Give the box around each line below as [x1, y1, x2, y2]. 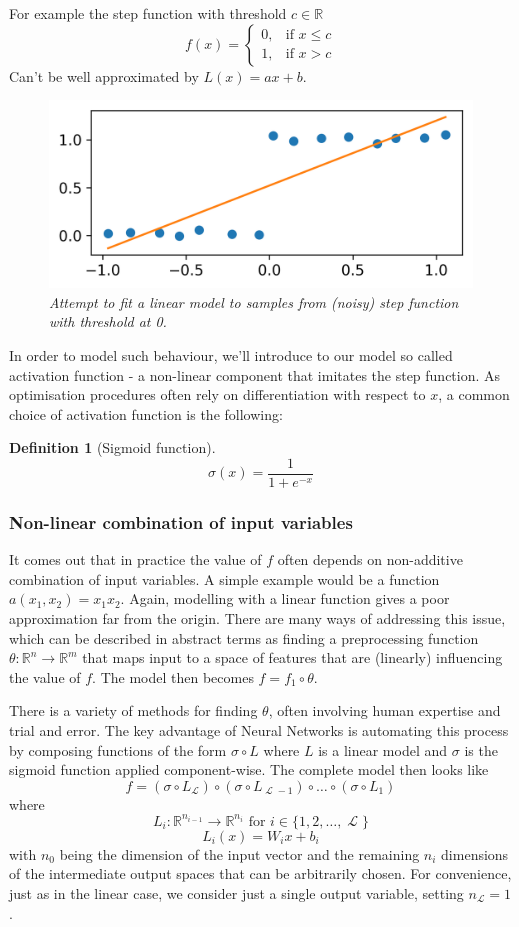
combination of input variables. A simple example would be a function [9, 568, 440, 589]
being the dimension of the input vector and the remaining [59, 843, 420, 864]
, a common [438, 384, 510, 405]
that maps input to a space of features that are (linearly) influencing [82, 647, 503, 668]
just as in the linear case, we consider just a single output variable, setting [9, 883, 464, 904]
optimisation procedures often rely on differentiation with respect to [9, 384, 426, 405]
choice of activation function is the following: [9, 403, 283, 424]
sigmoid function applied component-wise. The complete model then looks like [9, 759, 489, 780]
